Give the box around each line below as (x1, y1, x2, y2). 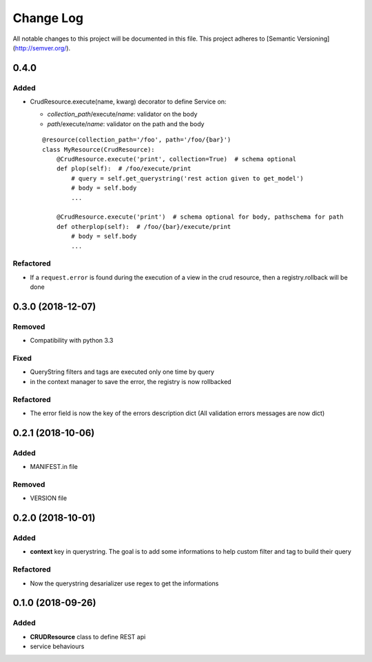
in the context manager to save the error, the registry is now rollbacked (30, 377, 231, 385)
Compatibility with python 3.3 (30, 337, 114, 345)
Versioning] (296, 34, 330, 43)
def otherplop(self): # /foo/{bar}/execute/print (56, 223, 231, 230)
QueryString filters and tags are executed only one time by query (30, 368, 215, 376)
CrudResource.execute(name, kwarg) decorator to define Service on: (30, 97, 227, 106)
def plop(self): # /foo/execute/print (56, 165, 192, 172)
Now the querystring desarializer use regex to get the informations (30, 579, 219, 588)
